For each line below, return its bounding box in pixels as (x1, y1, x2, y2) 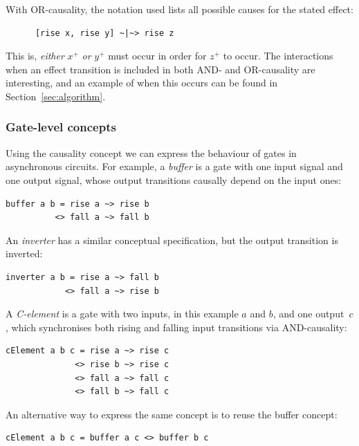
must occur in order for (108, 48, 207, 63)
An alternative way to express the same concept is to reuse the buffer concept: (6, 407, 338, 421)
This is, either (6, 48, 64, 63)
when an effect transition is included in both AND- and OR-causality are (6, 62, 315, 76)
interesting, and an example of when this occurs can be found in (6, 75, 278, 90)
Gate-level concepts (6, 118, 116, 136)
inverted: (6, 246, 43, 261)
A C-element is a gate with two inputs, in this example (6, 306, 239, 321)
